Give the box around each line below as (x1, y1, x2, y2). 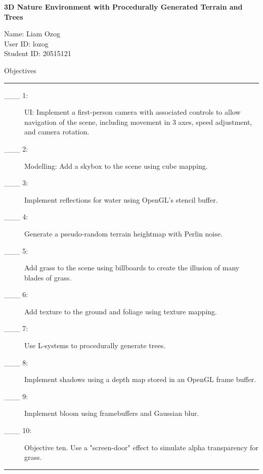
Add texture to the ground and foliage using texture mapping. (24, 306, 217, 316)
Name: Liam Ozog (4, 28, 61, 39)
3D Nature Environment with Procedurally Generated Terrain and (4, 2, 243, 12)
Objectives (4, 65, 36, 75)
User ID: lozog (4, 38, 49, 49)
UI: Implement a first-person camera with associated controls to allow (24, 107, 241, 117)
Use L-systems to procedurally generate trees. (24, 340, 166, 351)
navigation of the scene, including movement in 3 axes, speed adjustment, (24, 116, 252, 127)
